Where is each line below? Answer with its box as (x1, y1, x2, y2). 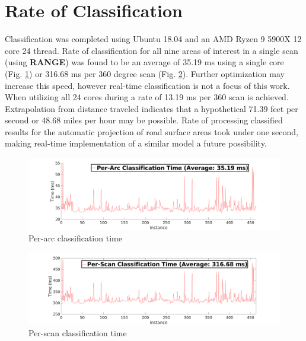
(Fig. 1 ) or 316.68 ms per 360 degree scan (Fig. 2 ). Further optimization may (5, 67, 285, 79)
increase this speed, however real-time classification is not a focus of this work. (5, 79, 290, 91)
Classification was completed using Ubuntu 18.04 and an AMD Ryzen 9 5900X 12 (5, 33, 302, 45)
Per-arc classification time (28, 232, 122, 244)
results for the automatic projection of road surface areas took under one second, (5, 125, 298, 138)
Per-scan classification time (28, 327, 127, 339)
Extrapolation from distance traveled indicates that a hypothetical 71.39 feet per (5, 102, 298, 114)
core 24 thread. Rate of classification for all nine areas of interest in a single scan (5, 44, 298, 56)
